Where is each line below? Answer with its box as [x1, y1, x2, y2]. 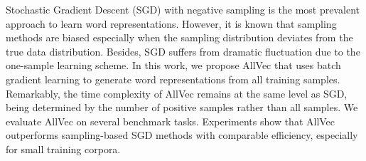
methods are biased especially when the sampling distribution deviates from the [6, 30, 353, 45]
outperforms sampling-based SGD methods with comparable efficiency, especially [6, 128, 358, 142]
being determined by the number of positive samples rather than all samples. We [6, 100, 358, 115]
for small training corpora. [6, 141, 121, 156]
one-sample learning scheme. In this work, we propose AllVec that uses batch [6, 58, 341, 73]
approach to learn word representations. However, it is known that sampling [6, 16, 337, 31]
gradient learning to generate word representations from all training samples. [6, 71, 340, 86]
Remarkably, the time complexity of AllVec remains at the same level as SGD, [6, 85, 348, 100]
